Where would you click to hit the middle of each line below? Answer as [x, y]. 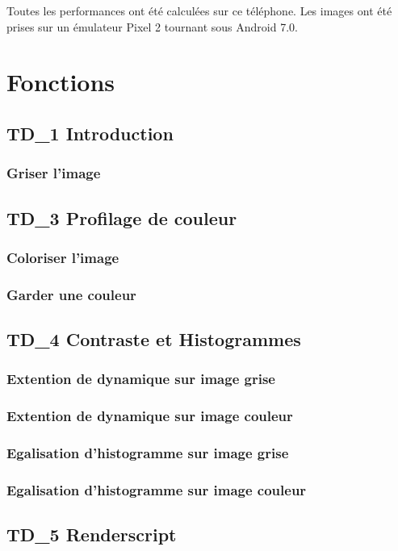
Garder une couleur [71, 294]
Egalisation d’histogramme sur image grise [148, 453]
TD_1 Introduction [90, 133]
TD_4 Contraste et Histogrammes [154, 339]
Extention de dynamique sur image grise [141, 379]
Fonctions [61, 82]
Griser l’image [54, 173]
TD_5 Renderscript [92, 534]
